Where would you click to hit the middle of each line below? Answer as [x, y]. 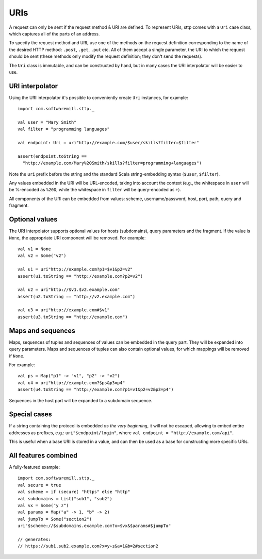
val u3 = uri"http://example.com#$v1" [64, 310]
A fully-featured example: [34, 467]
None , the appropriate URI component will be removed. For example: [77, 237]
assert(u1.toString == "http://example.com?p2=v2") [80, 276]
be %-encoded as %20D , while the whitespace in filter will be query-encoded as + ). [95, 190]
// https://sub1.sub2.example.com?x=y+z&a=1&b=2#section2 [88, 546]
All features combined [43, 456]
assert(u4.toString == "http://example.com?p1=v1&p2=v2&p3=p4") [96, 390]
